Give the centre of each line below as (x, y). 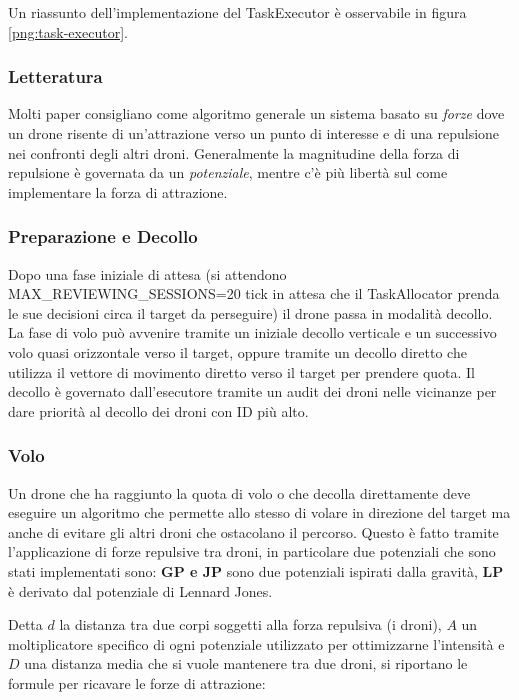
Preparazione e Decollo (103, 236)
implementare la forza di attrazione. (118, 191)
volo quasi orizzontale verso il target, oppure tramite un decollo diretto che (237, 351)
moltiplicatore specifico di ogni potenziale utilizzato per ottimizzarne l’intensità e (256, 643)
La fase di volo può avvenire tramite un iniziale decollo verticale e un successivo (252, 332)
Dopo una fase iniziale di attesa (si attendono (147, 273)
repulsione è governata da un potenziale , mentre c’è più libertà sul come (228, 172)
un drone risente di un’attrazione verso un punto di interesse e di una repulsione (254, 133)
